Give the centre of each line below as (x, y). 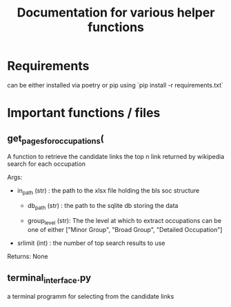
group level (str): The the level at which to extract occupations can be (124, 221)
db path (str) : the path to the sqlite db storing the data (103, 206)
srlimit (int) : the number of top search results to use (91, 243)
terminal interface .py (49, 279)
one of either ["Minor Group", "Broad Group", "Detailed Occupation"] (125, 229)
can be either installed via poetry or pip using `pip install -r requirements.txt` (115, 85)
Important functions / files (84, 113)
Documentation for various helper (116, 13)
